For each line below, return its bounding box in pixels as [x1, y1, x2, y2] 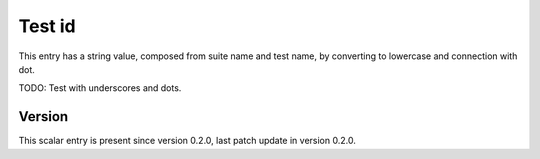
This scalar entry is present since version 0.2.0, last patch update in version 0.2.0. [18, 135, 357, 147]
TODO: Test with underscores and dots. [18, 82, 182, 94]
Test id [18, 15, 76, 37]
